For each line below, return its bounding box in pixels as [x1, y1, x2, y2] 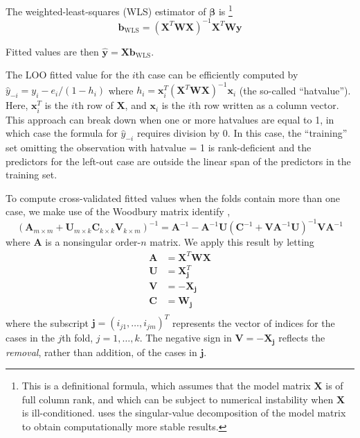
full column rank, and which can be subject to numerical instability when [21, 391, 334, 406]
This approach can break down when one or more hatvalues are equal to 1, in [6, 112, 334, 126]
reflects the [278, 330, 325, 345]
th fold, [62, 330, 93, 345]
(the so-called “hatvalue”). [239, 83, 351, 97]
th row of [74, 98, 114, 112]
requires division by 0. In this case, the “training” [136, 126, 348, 140]
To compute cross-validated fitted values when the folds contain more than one [6, 190, 340, 205]
